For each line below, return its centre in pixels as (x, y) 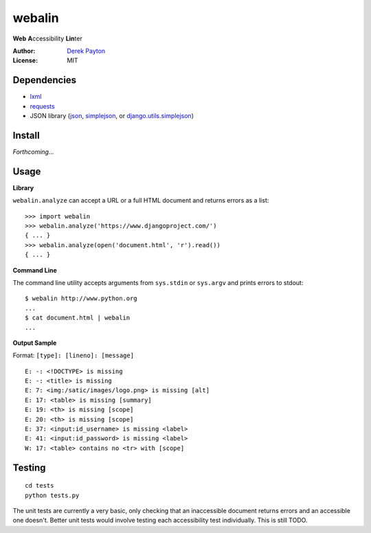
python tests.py (52, 495)
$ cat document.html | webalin (78, 318)
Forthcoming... (33, 152)
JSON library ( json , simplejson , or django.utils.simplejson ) (112, 116)
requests (42, 106)
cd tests (40, 486)
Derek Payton (86, 51)
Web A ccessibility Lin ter (47, 38)
